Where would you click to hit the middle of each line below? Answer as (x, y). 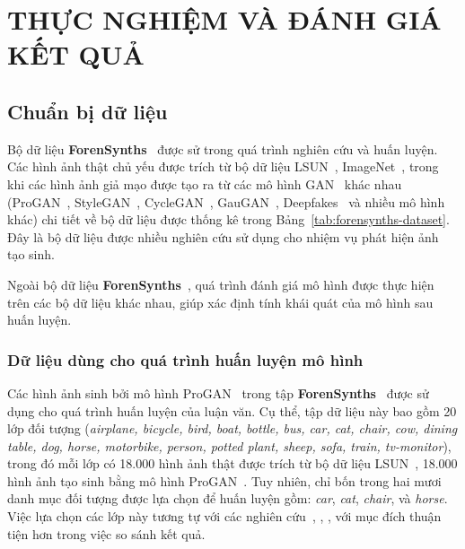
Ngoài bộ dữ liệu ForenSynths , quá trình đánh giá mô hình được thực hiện (221, 284)
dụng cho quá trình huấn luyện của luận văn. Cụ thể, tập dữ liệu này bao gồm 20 (232, 410)
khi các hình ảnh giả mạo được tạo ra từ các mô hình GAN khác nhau (205, 183)
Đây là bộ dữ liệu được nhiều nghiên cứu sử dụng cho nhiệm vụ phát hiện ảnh (223, 236)
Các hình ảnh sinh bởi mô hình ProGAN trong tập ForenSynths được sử (218, 392)
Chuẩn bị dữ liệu (88, 111)
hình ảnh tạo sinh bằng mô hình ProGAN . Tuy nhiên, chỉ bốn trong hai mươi (224, 480)
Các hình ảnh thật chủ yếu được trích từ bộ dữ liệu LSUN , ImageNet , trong (223, 166)
